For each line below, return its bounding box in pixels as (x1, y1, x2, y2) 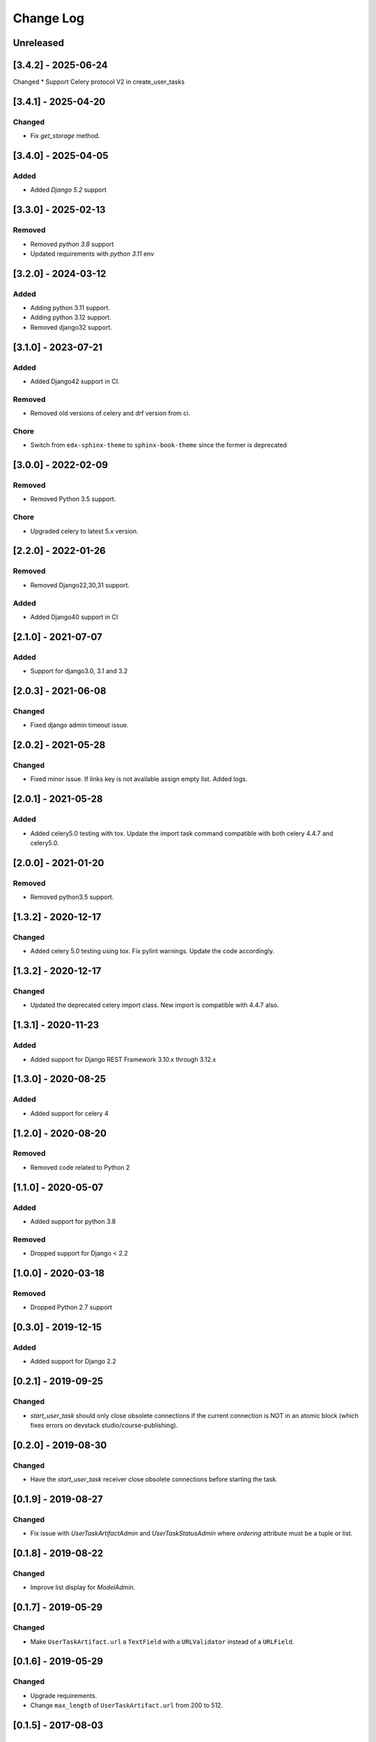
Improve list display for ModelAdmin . (30, 1583, 136, 1591)
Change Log (13, 10, 85, 26)
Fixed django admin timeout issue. (30, 721, 129, 730)
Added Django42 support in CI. (30, 377, 120, 386)
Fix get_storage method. (30, 132, 100, 140)
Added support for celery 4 (30, 1109, 109, 1118)
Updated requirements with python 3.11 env (30, 249, 155, 258)
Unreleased (13, 37, 65, 49)
